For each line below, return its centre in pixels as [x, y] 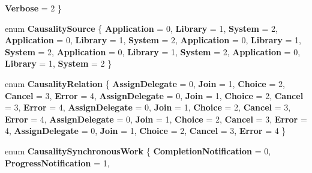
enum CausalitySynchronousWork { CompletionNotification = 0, [138, 150]
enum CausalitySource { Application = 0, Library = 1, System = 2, [141, 28]
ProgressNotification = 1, [57, 162]
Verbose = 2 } [33, 8]
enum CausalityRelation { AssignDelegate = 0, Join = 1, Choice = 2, [145, 83]
